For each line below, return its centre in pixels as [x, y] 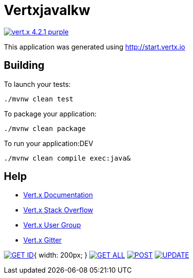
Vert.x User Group [52, 225]
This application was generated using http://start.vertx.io [95, 47]
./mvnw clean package [45, 128]
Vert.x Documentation [58, 195]
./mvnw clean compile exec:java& [67, 158]
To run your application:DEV [49, 143]
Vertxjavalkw [47, 10]
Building [24, 65]
